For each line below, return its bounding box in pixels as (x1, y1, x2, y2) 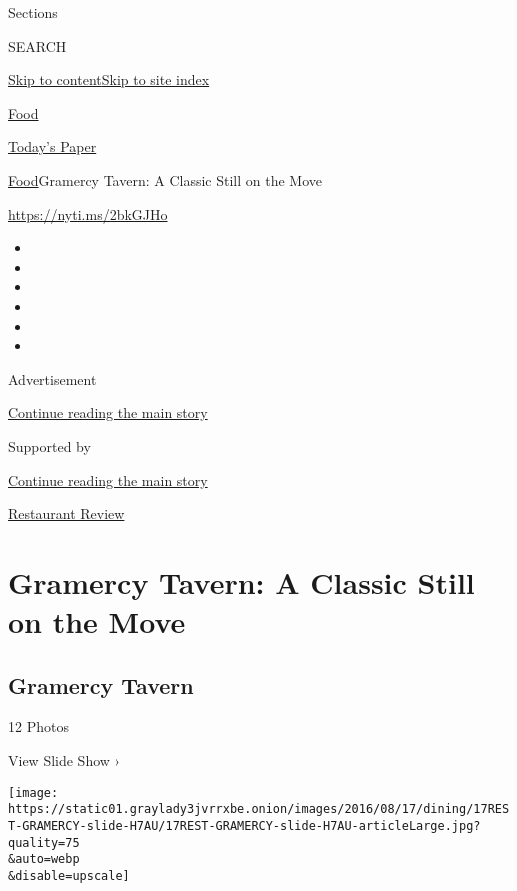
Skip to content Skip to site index (8, 69, 210, 90)
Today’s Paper (8, 136, 97, 157)
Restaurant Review (8, 503, 125, 524)
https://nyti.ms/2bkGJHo (8, 203, 168, 224)
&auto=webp (8, 852, 80, 867)
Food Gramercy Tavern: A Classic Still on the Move (8, 169, 323, 190)
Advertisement (8, 368, 97, 389)
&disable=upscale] (8, 868, 130, 883)
